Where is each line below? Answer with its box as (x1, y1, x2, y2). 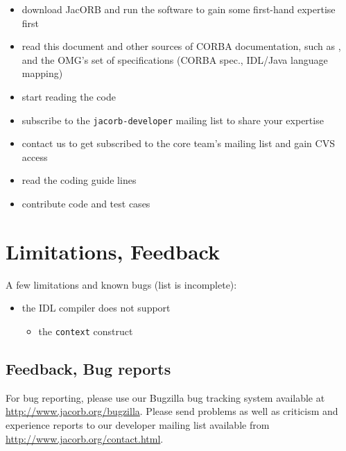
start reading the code (21, 89, 116, 103)
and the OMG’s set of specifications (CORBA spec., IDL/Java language (21, 52, 328, 67)
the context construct (38, 323, 133, 338)
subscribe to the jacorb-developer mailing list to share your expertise (21, 112, 324, 127)
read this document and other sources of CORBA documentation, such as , (21, 39, 341, 53)
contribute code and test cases (21, 196, 150, 210)
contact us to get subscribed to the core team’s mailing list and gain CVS (21, 136, 335, 151)
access (21, 149, 48, 164)
